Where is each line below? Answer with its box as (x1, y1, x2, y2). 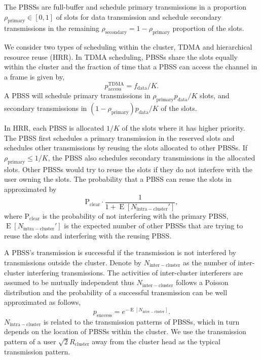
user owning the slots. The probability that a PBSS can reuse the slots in (4, 174, 232, 184)
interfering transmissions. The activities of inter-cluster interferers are (27, 267, 243, 277)
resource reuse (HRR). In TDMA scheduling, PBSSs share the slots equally (4, 51, 238, 62)
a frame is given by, (4, 71, 65, 82)
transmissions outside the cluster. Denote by (4, 257, 141, 268)
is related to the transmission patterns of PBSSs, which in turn (43, 316, 240, 327)
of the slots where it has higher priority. (122, 123, 245, 133)
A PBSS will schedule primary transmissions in (4, 90, 151, 101)
